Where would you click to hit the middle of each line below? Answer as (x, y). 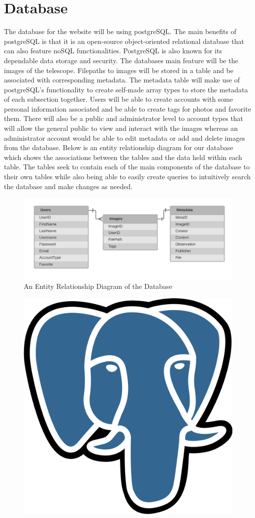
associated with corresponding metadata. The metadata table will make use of (122, 80)
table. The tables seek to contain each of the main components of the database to (127, 167)
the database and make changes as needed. (68, 186)
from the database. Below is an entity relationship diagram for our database (119, 147)
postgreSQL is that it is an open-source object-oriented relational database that (124, 41)
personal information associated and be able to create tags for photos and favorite (127, 108)
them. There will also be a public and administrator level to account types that (124, 118)
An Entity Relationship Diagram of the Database (98, 286)
